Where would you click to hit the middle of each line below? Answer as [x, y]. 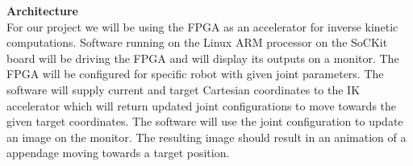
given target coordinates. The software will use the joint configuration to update [205, 121]
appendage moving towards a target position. [118, 153]
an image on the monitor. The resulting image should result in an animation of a [206, 137]
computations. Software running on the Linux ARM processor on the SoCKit [197, 42]
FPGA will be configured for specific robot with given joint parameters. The [195, 74]
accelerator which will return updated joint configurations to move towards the [202, 105]
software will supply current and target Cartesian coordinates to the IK [184, 89]
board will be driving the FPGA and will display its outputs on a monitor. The [203, 58]
